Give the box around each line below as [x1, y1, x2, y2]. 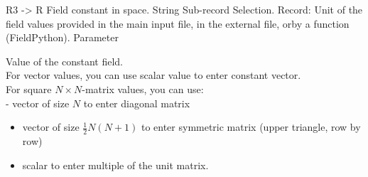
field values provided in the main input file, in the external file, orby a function [6, 16, 350, 31]
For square [6, 81, 52, 96]
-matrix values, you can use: [82, 81, 204, 96]
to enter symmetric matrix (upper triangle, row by [141, 119, 361, 134]
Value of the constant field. [6, 53, 123, 68]
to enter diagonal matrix [83, 95, 190, 110]
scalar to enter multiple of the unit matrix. [22, 157, 209, 172]
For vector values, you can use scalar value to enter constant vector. [6, 68, 301, 82]
